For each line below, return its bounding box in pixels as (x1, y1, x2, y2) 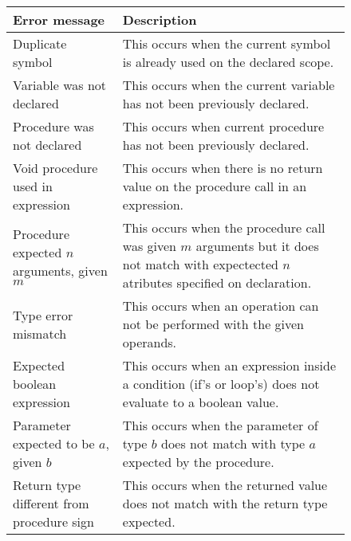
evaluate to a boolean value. (122, 393, 279, 411)
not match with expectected (122, 255, 278, 273)
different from (13, 494, 89, 512)
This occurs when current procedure (122, 117, 325, 135)
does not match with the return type (122, 494, 328, 512)
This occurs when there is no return (122, 159, 323, 177)
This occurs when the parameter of (122, 416, 318, 434)
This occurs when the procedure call (122, 218, 325, 237)
